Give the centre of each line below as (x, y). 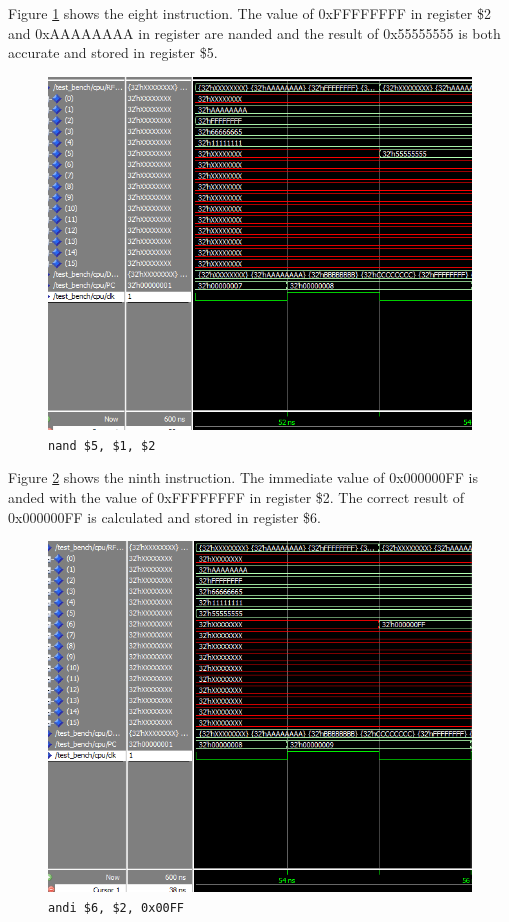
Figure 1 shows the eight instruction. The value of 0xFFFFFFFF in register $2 (249, 13)
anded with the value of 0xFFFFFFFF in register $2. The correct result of (236, 497)
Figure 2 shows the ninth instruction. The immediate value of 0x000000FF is (243, 477)
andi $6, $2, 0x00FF (116, 907)
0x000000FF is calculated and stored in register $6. (165, 516)
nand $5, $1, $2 (102, 445)
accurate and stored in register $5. (113, 52)
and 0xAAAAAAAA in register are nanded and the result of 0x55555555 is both (254, 32)
